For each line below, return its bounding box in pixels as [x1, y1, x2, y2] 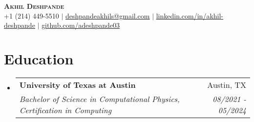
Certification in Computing [19, 104, 112, 116]
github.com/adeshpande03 [42, 20, 120, 30]
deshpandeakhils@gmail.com [65, 10, 150, 20]
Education [4, 48, 74, 68]
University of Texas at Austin [19, 79, 136, 90]
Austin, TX [207, 79, 246, 90]
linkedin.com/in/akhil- [156, 10, 224, 20]
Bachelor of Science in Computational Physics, [19, 93, 180, 104]
